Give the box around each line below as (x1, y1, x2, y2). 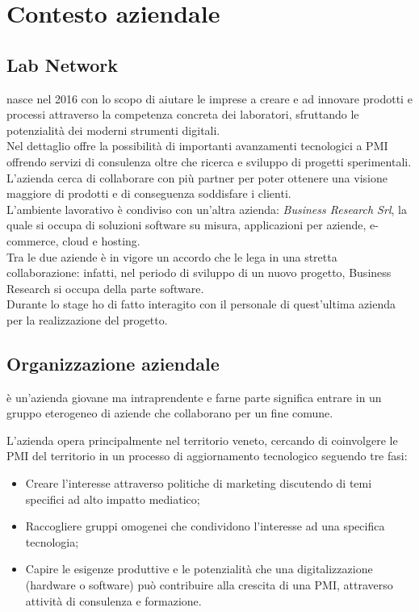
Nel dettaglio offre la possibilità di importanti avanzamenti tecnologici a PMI (6, 137, 388, 154)
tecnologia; (25, 533, 79, 550)
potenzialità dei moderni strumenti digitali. (6, 121, 220, 138)
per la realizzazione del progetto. (6, 311, 168, 328)
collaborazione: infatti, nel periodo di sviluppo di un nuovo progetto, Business (6, 264, 392, 281)
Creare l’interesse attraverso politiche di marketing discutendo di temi (25, 475, 372, 492)
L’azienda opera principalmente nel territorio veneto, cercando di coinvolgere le (6, 431, 398, 448)
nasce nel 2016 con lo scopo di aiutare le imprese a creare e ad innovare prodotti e (6, 90, 413, 107)
